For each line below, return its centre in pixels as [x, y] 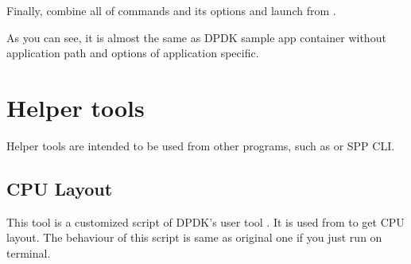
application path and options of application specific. [133, 53]
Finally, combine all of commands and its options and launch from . [171, 10]
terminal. [29, 252]
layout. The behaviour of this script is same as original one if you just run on [194, 237]
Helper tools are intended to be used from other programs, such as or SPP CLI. [201, 145]
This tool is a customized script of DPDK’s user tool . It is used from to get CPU [205, 221]
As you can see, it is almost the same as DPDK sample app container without [196, 37]
